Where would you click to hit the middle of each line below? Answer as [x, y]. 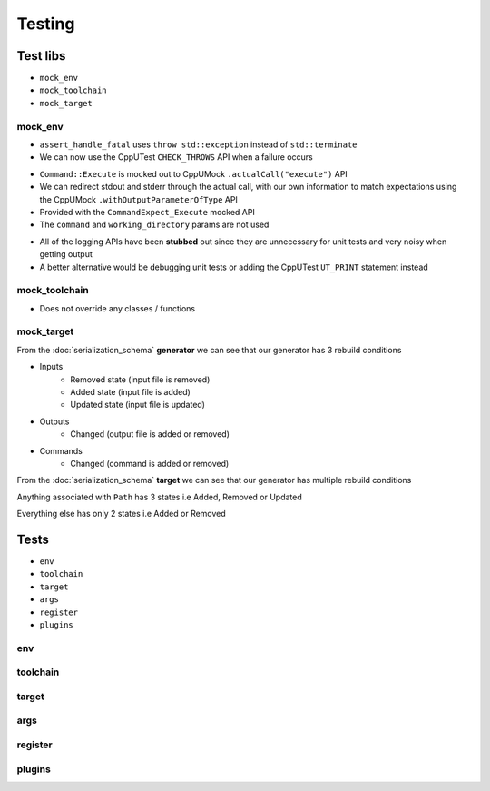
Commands [61, 450]
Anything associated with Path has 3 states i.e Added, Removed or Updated [160, 497]
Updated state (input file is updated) [138, 405]
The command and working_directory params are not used [154, 225]
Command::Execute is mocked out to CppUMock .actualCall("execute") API [194, 173]
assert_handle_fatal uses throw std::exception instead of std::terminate [198, 144]
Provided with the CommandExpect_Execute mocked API [147, 212]
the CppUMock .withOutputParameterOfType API [138, 199]
